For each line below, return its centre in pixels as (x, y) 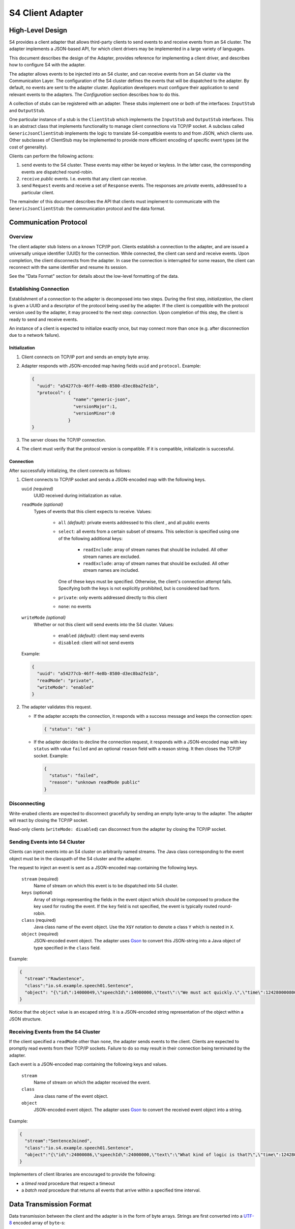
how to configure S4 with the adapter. (47, 65)
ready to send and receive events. (44, 319)
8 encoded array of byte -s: (37, 1223)
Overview (21, 237)
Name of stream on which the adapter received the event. (92, 1082)
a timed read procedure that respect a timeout (68, 1183)
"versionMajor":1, (95, 406)
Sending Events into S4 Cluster (47, 842)
